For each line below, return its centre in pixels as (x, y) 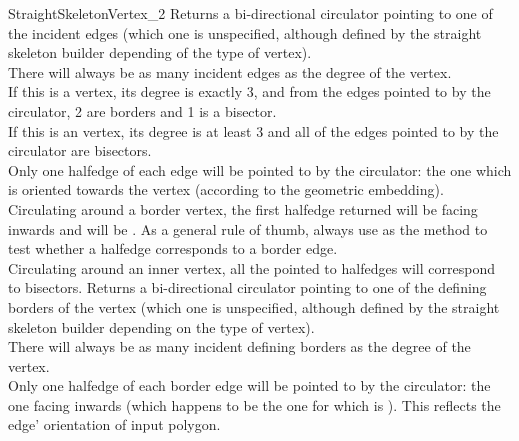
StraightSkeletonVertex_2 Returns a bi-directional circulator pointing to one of (250, 13)
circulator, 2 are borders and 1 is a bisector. (142, 110)
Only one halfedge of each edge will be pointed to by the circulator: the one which (260, 169)
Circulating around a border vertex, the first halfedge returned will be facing (243, 208)
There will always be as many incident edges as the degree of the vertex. (230, 71)
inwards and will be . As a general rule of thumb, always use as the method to (248, 228)
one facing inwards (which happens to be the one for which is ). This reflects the (254, 404)
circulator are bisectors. (80, 150)
